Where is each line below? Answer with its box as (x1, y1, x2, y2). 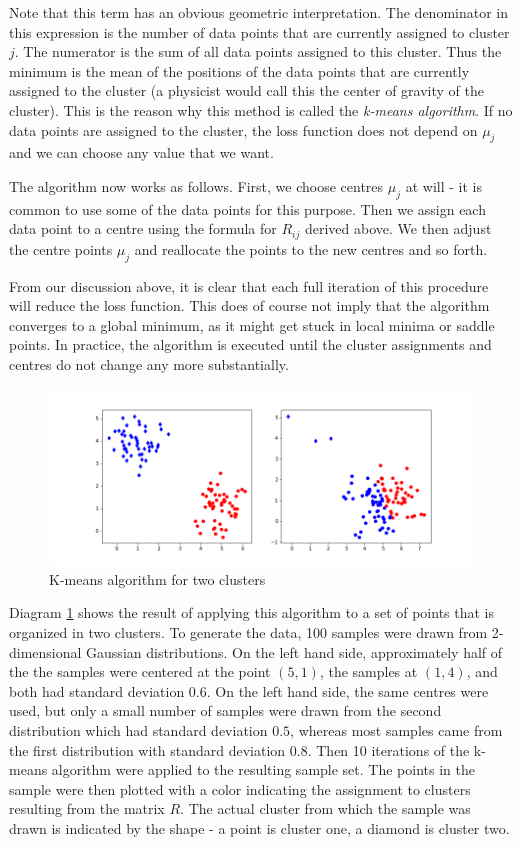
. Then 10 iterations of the (307, 739, 470, 760)
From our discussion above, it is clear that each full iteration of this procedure (9, 275, 489, 296)
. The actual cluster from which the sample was (180, 798, 471, 819)
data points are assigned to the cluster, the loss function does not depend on (9, 119, 478, 140)
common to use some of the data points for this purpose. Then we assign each (9, 198, 486, 219)
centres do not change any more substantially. (9, 353, 289, 374)
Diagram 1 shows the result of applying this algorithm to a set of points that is (9, 602, 495, 623)
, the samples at (319, 661, 418, 682)
